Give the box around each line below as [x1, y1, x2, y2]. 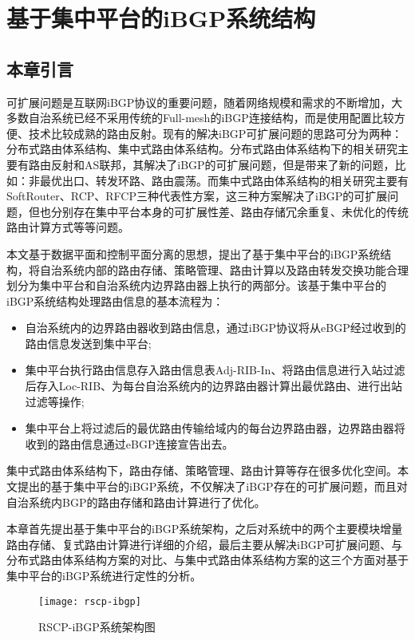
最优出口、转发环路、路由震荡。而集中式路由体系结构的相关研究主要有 [39, 172, 409, 188]
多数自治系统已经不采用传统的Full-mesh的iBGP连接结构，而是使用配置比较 [6, 109, 394, 126]
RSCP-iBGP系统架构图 [38, 618, 156, 635]
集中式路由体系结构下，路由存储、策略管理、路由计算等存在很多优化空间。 [6, 462, 397, 479]
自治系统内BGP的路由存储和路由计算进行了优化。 [6, 493, 266, 510]
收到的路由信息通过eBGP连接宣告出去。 [25, 435, 234, 452]
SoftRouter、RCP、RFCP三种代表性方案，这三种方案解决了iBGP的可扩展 [6, 188, 388, 204]
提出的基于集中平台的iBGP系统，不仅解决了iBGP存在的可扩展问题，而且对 [17, 478, 408, 495]
